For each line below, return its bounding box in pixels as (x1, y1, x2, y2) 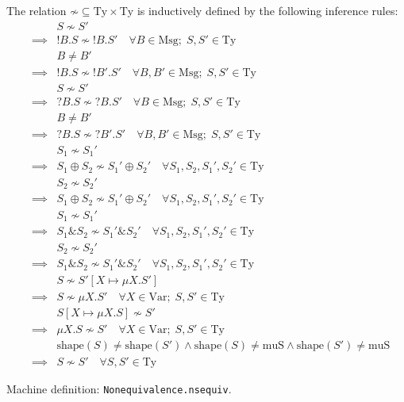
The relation (6, 2, 67, 18)
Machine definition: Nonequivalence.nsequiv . (6, 380, 232, 396)
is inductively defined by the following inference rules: (137, 2, 398, 18)
